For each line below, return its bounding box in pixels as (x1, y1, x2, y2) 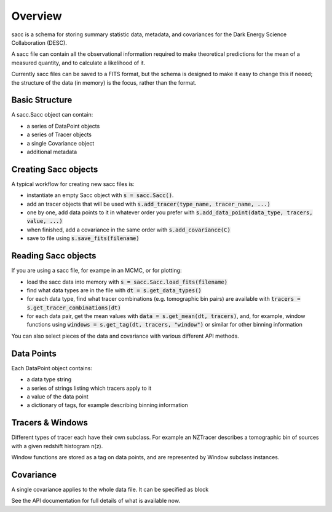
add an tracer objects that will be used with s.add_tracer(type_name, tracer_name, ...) (26, 200, 271, 208)
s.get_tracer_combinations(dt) (26, 304, 121, 311)
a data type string (26, 376, 72, 383)
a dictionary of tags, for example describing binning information (26, 401, 189, 409)
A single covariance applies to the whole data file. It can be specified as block (11, 486, 209, 493)
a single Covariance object (26, 139, 95, 147)
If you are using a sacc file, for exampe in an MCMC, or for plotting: (11, 267, 182, 274)
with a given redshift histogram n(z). (11, 442, 103, 449)
